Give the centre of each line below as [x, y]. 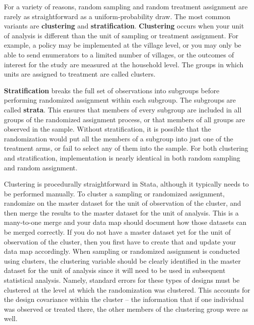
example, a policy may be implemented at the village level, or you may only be [123, 45]
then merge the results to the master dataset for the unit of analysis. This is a [121, 212]
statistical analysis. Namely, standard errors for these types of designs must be [122, 280]
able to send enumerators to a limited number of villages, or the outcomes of [119, 54]
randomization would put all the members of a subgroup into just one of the [119, 138]
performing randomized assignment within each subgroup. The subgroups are [120, 100]
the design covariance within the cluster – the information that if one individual [124, 299]
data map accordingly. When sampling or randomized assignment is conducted [122, 251]
